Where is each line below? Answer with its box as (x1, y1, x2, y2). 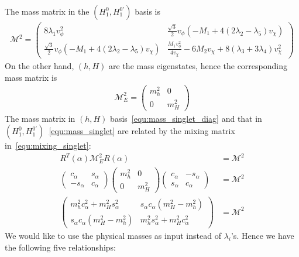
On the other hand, (5, 59, 74, 71)
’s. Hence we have (231, 229, 294, 242)
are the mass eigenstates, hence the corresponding (109, 59, 287, 71)
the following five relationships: (5, 241, 116, 253)
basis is (135, 5, 160, 17)
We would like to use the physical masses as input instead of (5, 229, 221, 242)
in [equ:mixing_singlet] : (5, 139, 91, 152)
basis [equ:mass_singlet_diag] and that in (110, 112, 262, 124)
